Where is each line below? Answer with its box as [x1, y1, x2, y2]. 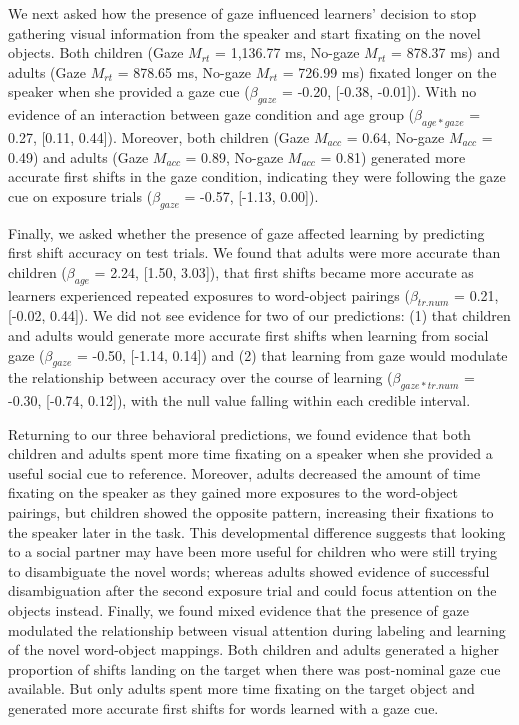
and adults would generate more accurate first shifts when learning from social [8, 324, 489, 345]
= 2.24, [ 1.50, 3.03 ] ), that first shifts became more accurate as [94, 261, 474, 282]
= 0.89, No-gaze [185, 146, 284, 167]
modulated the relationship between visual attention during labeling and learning [8, 619, 506, 640]
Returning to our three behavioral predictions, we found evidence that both [8, 423, 471, 444]
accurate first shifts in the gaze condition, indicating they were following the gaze [8, 166, 506, 187]
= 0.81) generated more [320, 146, 466, 167]
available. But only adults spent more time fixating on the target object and [8, 678, 475, 699]
